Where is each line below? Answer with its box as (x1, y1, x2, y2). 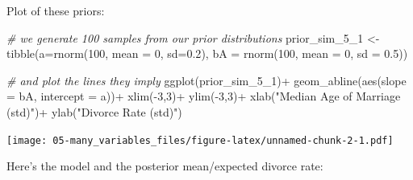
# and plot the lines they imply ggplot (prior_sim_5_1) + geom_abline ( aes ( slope (6, 72, 407, 88)
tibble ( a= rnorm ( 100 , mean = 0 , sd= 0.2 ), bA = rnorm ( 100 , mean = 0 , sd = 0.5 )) (6, 45, 408, 62)
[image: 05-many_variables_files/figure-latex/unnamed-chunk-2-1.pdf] (6, 134, 394, 146)
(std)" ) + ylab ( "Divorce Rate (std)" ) (6, 103, 182, 120)
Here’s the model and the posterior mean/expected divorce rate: (6, 157, 323, 174)
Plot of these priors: (6, 2, 105, 18)
